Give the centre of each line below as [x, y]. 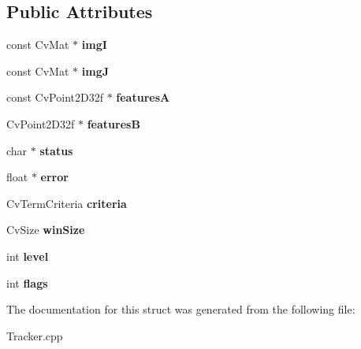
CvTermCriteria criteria [67, 203]
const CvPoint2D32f [55, 97]
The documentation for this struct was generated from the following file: [181, 309]
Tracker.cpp [35, 335]
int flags [27, 282]
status [56, 150]
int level [28, 256]
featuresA [143, 97]
